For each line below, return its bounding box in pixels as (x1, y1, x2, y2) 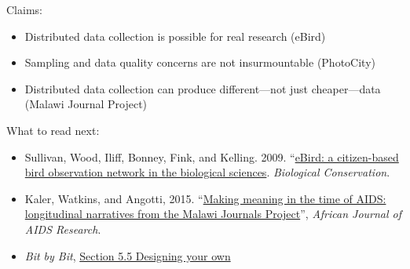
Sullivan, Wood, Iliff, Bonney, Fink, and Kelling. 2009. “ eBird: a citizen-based (24, 148, 399, 165)
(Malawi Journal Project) (24, 96, 148, 112)
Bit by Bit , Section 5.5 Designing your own (24, 247, 231, 264)
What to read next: (6, 122, 100, 138)
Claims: (6, 2, 42, 17)
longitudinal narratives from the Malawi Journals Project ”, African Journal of (24, 205, 402, 222)
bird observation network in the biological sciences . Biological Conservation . (24, 164, 390, 180)
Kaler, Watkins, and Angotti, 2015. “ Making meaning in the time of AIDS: (24, 190, 386, 206)
